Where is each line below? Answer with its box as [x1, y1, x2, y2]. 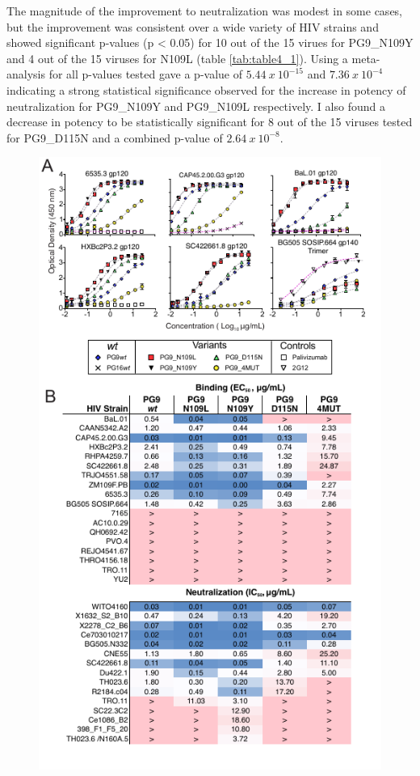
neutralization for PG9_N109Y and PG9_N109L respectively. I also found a [6, 97, 385, 114]
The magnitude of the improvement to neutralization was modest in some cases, [6, 2, 403, 19]
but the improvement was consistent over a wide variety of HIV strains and [6, 18, 379, 35]
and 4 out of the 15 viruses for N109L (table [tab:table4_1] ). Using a [6, 49, 348, 66]
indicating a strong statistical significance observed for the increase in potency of [6, 81, 406, 98]
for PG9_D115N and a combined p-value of [6, 129, 223, 146]
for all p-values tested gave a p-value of [48, 66, 242, 83]
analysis [6, 66, 45, 83]
